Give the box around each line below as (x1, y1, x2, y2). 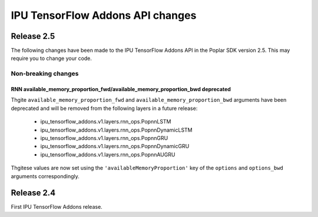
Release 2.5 (11, 31, 55, 41)
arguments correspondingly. (11, 172, 79, 179)
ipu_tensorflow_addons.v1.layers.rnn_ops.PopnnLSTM (40, 118, 171, 125)
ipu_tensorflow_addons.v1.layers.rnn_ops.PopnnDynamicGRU (40, 143, 190, 150)
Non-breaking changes (11, 69, 79, 78)
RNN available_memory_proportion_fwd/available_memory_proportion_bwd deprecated (11, 86, 231, 93)
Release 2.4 (11, 188, 56, 198)
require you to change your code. (11, 55, 92, 62)
